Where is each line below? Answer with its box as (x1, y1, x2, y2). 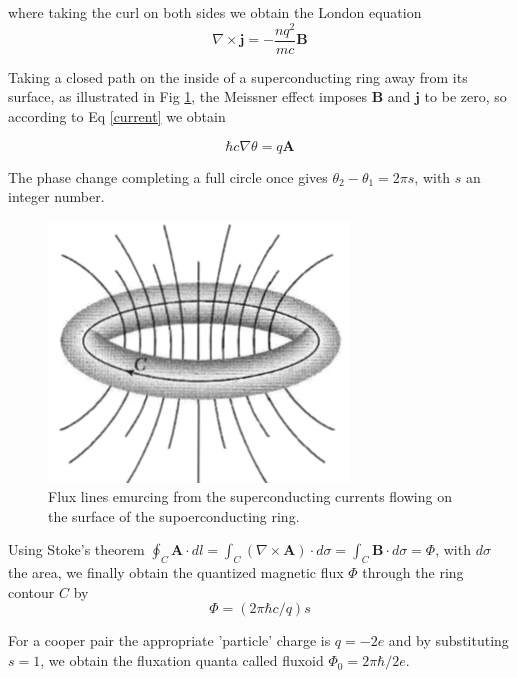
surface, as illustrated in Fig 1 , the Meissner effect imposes (8, 86, 367, 107)
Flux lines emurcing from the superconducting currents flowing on (48, 486, 452, 507)
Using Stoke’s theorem (8, 539, 145, 560)
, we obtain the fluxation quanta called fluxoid (40, 650, 324, 671)
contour (8, 581, 55, 602)
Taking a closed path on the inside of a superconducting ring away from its (8, 66, 468, 87)
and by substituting (388, 630, 509, 651)
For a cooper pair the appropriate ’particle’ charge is (8, 630, 331, 651)
